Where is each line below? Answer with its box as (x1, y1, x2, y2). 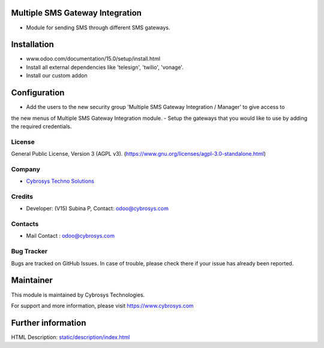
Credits (11, 192, 33, 201)
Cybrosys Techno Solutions (26, 177, 94, 185)
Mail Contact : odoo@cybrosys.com (26, 232, 115, 240)
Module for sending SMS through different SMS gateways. (26, 24, 170, 31)
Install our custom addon (26, 72, 88, 79)
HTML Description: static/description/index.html (11, 333, 130, 341)
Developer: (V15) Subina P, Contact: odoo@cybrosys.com (26, 205, 169, 212)
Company (11, 165, 40, 173)
